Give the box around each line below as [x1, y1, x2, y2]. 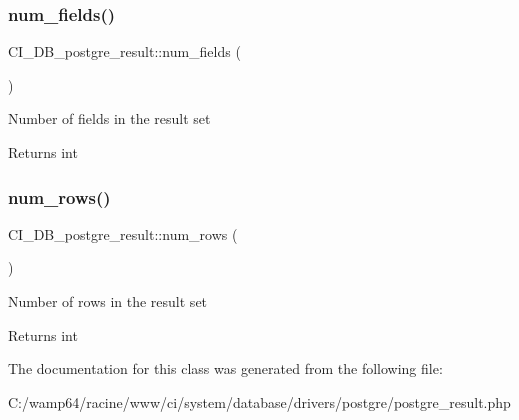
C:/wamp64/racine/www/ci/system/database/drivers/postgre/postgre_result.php [8, 391, 511, 412]
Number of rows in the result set [8, 291, 208, 311]
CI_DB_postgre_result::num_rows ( [8, 223, 238, 244]
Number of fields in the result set [8, 108, 211, 129]
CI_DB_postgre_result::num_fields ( [8, 41, 241, 62]
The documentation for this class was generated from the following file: [8, 358, 443, 379]
